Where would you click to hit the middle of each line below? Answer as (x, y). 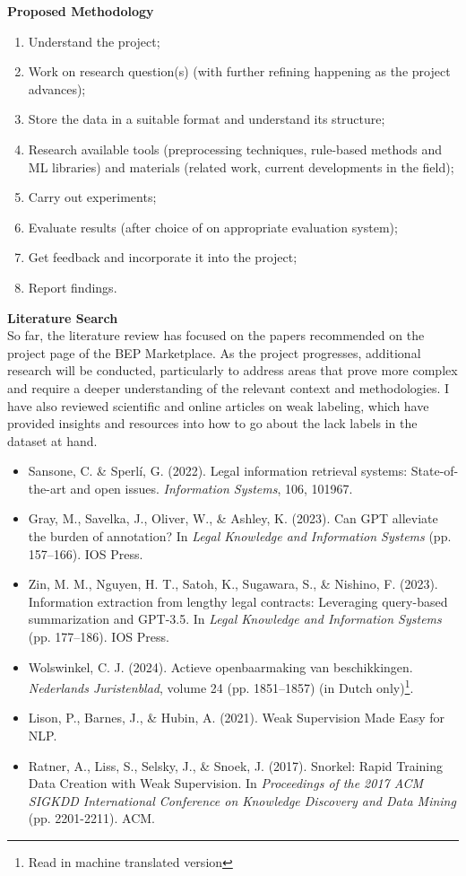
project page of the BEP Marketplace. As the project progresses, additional (214, 352)
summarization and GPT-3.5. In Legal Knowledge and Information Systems (235, 619)
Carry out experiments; (92, 197)
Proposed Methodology (81, 11)
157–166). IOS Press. (86, 553)
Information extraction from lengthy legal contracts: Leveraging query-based (238, 601)
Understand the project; (94, 41)
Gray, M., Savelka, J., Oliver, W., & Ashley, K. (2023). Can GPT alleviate (233, 518)
